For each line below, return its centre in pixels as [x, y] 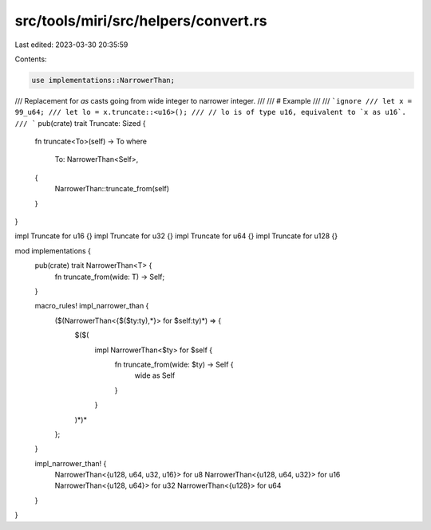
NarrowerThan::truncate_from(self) [112, 189]
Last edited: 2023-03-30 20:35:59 [71, 45]
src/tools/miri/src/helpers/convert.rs [141, 21]
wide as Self [155, 375]
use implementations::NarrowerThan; [103, 80]
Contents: [31, 59]
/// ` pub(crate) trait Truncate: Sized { [80, 123]
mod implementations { [53, 250]
